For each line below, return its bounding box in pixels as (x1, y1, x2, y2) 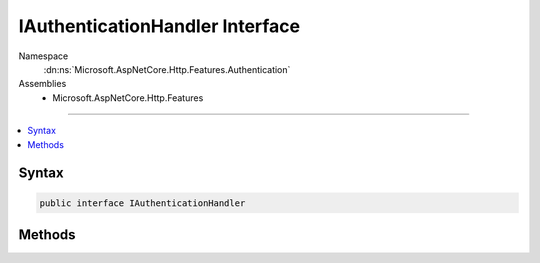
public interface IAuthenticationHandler (39, 197, 246, 209)
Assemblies (18, 78, 67, 90)
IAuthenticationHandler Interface (18, 15, 300, 37)
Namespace (18, 50, 69, 62)
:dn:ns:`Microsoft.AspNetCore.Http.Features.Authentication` (43, 63, 291, 75)
